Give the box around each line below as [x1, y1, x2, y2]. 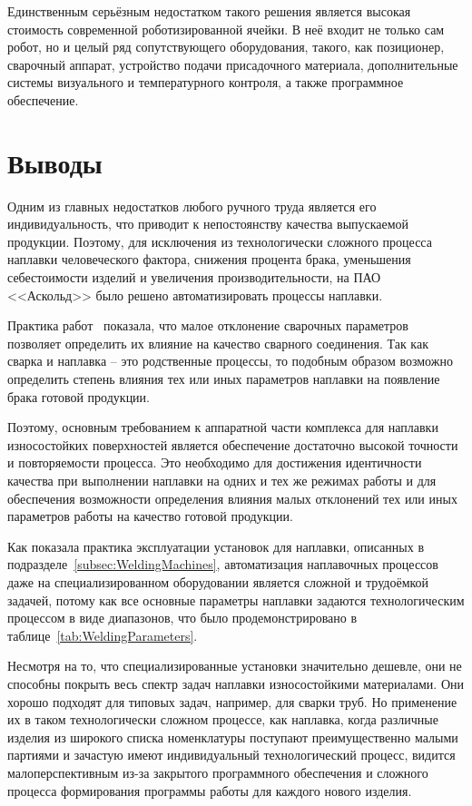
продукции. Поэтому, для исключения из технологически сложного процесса [7, 231, 432, 251]
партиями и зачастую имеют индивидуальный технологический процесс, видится [7, 745, 456, 764]
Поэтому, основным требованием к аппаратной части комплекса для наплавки [7, 418, 438, 437]
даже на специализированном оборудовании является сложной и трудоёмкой [7, 572, 429, 591]
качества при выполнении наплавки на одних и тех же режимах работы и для [7, 471, 437, 489]
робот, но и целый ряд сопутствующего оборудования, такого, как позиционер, [7, 37, 445, 56]
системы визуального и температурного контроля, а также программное [7, 73, 404, 92]
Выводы [7, 143, 103, 181]
